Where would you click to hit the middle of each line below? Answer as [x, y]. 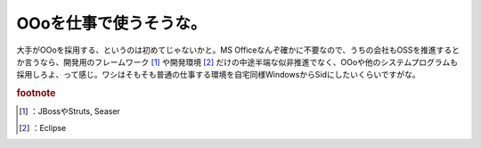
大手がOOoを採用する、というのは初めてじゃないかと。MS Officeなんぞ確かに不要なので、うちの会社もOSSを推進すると [238, 50]
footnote [36, 94]
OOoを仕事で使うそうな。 [111, 23]
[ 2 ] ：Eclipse [43, 127]
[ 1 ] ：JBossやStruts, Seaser [69, 111]
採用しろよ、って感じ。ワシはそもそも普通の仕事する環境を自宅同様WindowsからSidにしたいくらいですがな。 [218, 75]
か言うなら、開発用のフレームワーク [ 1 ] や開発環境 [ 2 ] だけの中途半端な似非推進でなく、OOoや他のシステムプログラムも [237, 62]
